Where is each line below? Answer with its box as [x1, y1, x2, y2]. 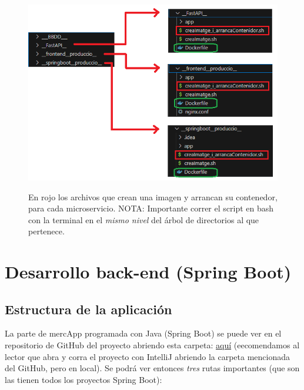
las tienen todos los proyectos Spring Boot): [5, 373, 162, 385]
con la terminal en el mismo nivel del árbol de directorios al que [28, 213, 259, 226]
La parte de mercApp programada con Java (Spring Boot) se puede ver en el [5, 327, 282, 339]
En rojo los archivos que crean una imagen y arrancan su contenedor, [28, 190, 278, 203]
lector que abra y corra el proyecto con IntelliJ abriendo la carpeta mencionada [5, 350, 290, 362]
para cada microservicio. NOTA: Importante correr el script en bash [28, 202, 274, 214]
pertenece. [28, 225, 65, 237]
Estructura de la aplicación [5, 300, 172, 318]
